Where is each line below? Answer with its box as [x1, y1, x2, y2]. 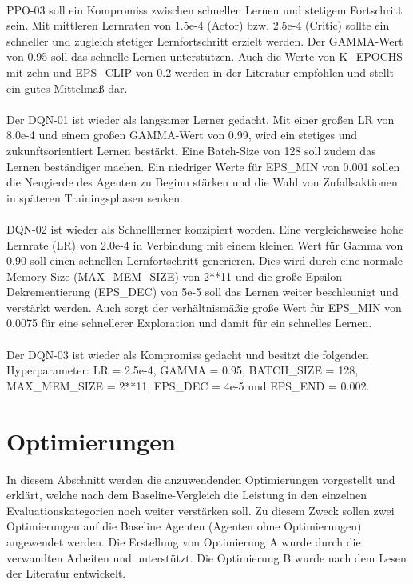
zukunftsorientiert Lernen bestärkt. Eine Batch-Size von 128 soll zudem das [6, 142, 376, 158]
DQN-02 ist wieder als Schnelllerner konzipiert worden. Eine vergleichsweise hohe [6, 220, 404, 237]
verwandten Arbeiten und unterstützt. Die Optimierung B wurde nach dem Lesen [6, 549, 407, 566]
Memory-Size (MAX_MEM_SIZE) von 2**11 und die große [6, 267, 302, 284]
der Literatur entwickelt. [6, 565, 126, 582]
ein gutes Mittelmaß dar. [6, 79, 128, 96]
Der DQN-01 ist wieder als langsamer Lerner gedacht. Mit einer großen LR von [6, 110, 395, 127]
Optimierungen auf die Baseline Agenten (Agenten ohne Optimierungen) [6, 518, 362, 534]
